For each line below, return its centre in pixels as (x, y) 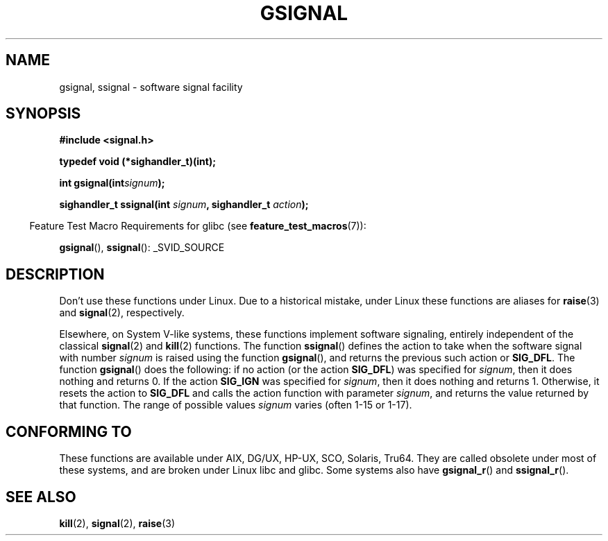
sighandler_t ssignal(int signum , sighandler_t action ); (184, 205)
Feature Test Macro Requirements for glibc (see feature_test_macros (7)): (198, 226)
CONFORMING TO (69, 431)
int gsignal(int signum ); (112, 183)
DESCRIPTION (55, 274)
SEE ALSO (41, 497)
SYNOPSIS (43, 114)
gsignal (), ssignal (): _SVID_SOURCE (142, 248)
